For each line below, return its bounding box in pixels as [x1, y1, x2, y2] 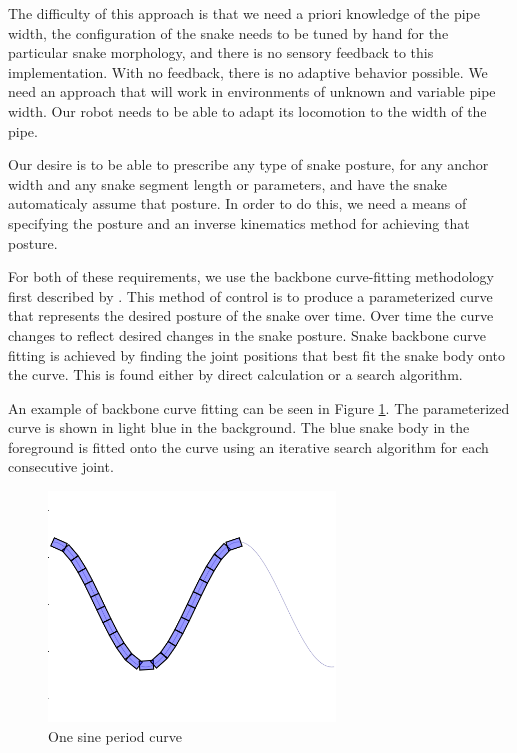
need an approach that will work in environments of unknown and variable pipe [8, 81, 496, 102]
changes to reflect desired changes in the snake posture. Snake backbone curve [8, 324, 487, 345]
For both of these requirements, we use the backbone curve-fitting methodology [8, 266, 494, 287]
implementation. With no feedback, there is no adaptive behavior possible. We [8, 61, 488, 82]
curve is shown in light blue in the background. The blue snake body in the [8, 417, 470, 438]
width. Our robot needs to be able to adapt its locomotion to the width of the [8, 100, 487, 121]
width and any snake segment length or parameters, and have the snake [8, 173, 448, 194]
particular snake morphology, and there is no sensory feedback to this [8, 42, 434, 63]
